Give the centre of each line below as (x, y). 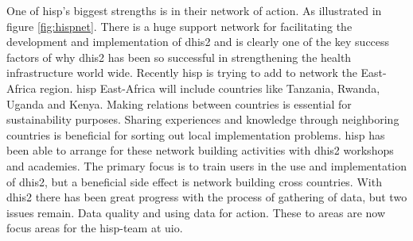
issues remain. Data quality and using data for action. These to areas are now (196, 212)
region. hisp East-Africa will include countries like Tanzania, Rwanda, (210, 88)
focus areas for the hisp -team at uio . (95, 228)
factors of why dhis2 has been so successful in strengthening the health (179, 57)
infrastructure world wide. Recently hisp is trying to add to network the (182, 73)
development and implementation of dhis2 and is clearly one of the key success (198, 42)
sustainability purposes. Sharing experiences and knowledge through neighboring (203, 119)
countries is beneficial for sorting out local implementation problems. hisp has (196, 134)
